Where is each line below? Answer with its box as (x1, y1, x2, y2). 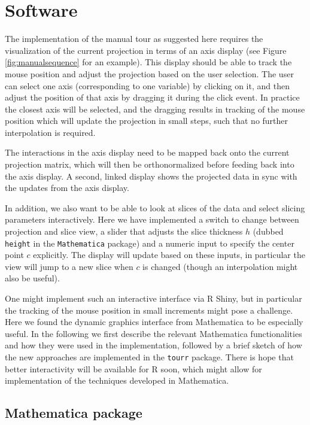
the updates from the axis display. (5, 181, 129, 194)
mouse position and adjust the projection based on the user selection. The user (5, 67, 294, 80)
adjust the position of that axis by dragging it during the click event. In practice (5, 91, 300, 104)
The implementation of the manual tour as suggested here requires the (5, 32, 263, 45)
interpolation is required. (5, 126, 96, 138)
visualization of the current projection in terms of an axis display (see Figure (5, 44, 287, 56)
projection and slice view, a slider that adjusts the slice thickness (5, 225, 243, 238)
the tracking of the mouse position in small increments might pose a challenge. (5, 303, 293, 316)
